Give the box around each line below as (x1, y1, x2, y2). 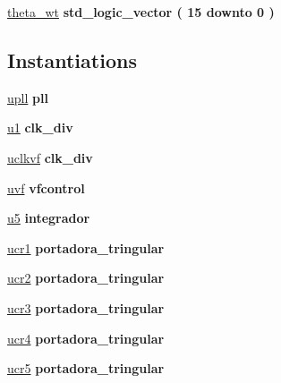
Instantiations (7, 46, 137, 73)
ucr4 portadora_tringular (7, 328, 165, 347)
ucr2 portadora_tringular (7, 268, 165, 287)
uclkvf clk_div (7, 148, 93, 166)
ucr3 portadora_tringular (7, 298, 165, 317)
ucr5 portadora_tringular (7, 359, 165, 378)
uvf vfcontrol (7, 178, 85, 197)
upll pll (7, 88, 48, 106)
